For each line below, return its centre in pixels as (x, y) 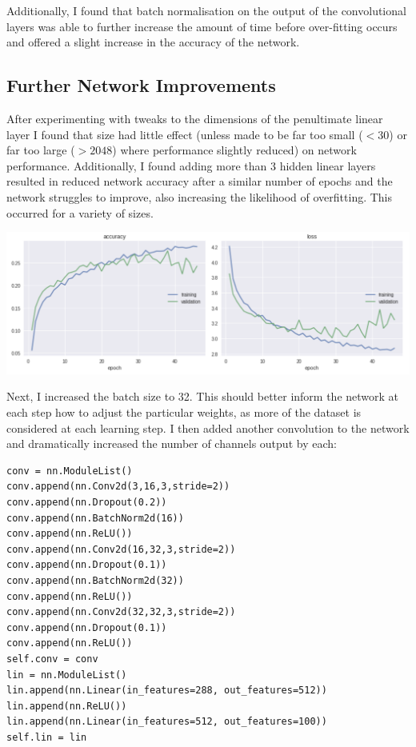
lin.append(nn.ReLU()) (67, 706)
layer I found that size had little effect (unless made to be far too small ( (185, 134)
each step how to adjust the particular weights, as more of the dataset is (184, 412)
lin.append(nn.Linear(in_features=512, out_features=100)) (167, 722)
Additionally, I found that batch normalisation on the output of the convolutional (206, 10)
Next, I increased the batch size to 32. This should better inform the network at (203, 396)
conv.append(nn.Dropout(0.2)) (87, 502)
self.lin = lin (47, 737)
